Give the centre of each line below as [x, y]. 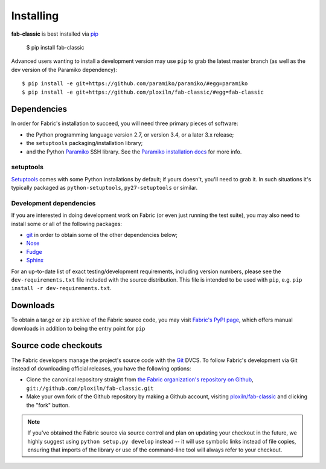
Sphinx [35, 260]
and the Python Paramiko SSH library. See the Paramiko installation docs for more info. [134, 152]
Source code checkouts [57, 345]
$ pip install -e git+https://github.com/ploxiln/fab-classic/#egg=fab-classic [143, 92]
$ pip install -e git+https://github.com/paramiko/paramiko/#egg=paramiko [135, 84]
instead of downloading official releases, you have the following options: [101, 368]
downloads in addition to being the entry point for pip [78, 328]
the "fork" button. [48, 405]
